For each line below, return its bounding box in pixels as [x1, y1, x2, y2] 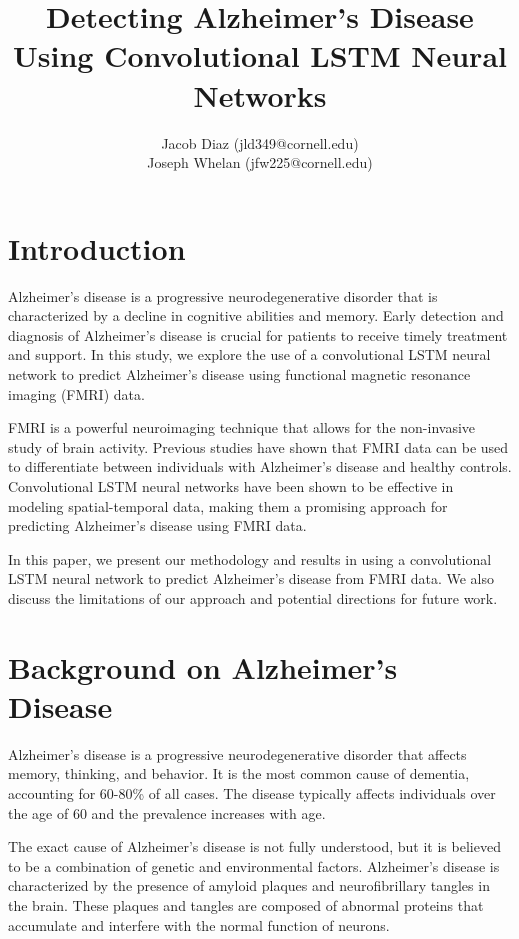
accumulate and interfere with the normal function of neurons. [8, 914, 390, 935]
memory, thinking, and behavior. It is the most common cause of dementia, [8, 763, 470, 784]
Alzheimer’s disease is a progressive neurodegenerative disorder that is [8, 285, 438, 306]
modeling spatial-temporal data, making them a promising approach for [8, 495, 448, 516]
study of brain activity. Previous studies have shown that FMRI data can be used [8, 436, 509, 457]
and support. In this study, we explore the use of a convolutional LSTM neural [8, 344, 491, 365]
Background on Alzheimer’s [8, 646, 398, 687]
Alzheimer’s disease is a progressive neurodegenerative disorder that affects [8, 743, 467, 764]
